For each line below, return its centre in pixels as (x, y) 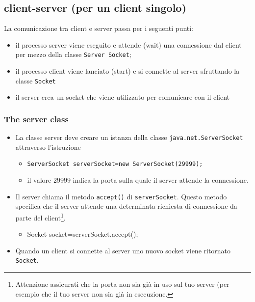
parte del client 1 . (40, 217)
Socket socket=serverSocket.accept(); (83, 234)
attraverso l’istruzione (48, 147)
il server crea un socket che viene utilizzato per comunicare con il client (123, 97)
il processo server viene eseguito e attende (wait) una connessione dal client (128, 44)
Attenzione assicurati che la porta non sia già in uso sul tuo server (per (122, 284)
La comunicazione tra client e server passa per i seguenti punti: (99, 28)
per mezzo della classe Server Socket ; (73, 54)
